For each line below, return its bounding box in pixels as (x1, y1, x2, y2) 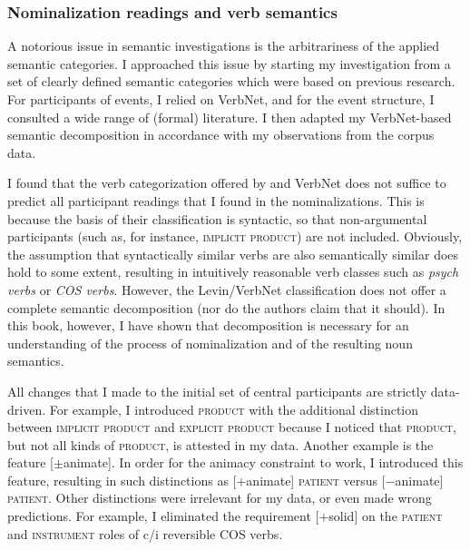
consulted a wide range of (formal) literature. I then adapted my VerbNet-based (7, 107, 452, 126)
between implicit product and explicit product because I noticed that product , (7, 417, 456, 437)
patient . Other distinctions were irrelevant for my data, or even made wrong (7, 488, 432, 507)
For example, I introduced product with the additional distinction (49, 399, 419, 418)
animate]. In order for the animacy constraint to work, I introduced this (63, 453, 464, 472)
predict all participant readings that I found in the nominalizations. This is (7, 191, 425, 210)
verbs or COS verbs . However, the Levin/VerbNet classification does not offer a (7, 280, 446, 299)
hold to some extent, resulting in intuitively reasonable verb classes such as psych (7, 262, 459, 281)
